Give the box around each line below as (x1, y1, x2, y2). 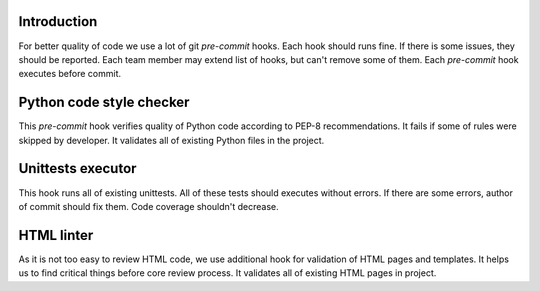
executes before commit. (18, 68, 122, 80)
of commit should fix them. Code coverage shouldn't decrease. (18, 200, 279, 212)
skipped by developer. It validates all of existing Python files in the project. (18, 134, 325, 146)
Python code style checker (18, 94, 190, 111)
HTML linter (18, 226, 94, 244)
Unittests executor (18, 160, 137, 177)
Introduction (18, 13, 98, 30)
